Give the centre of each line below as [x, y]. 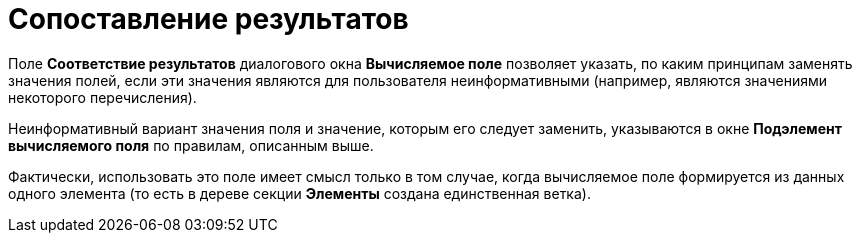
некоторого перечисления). [102, 97]
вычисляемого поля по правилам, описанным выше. [191, 145]
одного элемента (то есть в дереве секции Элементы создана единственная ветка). [299, 193]
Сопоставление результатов [208, 19]
